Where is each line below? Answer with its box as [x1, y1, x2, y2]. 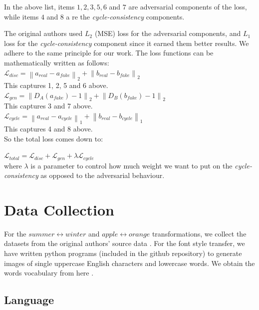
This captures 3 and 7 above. [4, 100, 93, 111]
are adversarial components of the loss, [128, 1, 247, 11]
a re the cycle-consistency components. [66, 11, 185, 21]
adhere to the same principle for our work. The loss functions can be [4, 47, 214, 58]
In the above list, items [4, 1, 75, 11]
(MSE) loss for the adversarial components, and [94, 28, 241, 38]
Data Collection [4, 199, 114, 219]
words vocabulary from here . [4, 267, 94, 278]
